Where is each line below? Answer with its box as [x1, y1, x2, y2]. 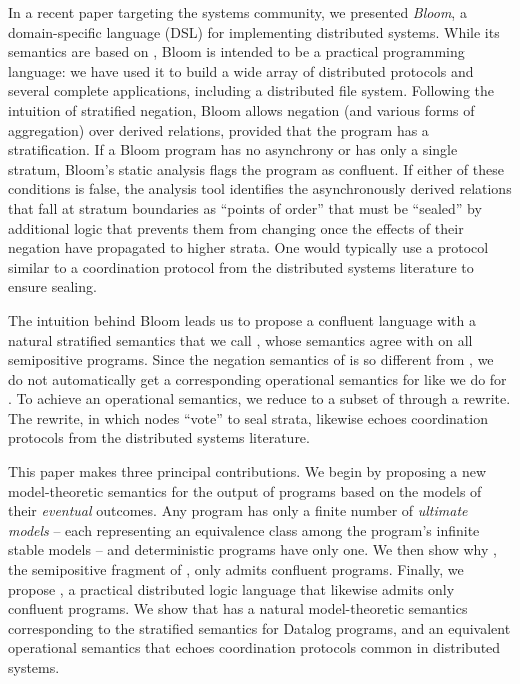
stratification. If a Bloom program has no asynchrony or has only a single [8, 139, 458, 160]
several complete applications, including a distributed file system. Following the [8, 80, 495, 101]
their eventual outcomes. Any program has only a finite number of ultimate [8, 500, 468, 521]
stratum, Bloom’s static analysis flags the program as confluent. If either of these [8, 158, 504, 179]
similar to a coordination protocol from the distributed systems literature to [8, 256, 474, 277]
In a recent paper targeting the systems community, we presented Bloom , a [8, 2, 467, 22]
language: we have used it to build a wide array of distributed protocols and [8, 60, 474, 81]
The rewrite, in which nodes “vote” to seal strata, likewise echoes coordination [8, 407, 488, 428]
